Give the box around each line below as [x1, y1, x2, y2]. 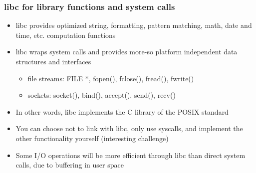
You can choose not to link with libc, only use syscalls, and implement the [15, 123, 243, 134]
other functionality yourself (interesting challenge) [15, 133, 169, 143]
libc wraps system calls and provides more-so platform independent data [15, 46, 238, 57]
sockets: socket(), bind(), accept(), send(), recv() [27, 90, 176, 100]
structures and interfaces [15, 56, 91, 66]
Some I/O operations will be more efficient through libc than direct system [15, 150, 246, 160]
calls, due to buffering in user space [15, 160, 124, 170]
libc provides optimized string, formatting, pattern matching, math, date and [15, 20, 252, 30]
